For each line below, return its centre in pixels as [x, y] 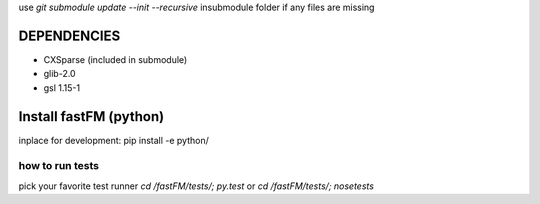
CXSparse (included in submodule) [115, 59]
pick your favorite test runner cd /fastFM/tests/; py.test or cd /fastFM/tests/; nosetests [196, 186]
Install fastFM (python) [91, 116]
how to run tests [59, 166]
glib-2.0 [59, 74]
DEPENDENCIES [69, 35]
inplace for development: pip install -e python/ [114, 140]
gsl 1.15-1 [61, 87]
